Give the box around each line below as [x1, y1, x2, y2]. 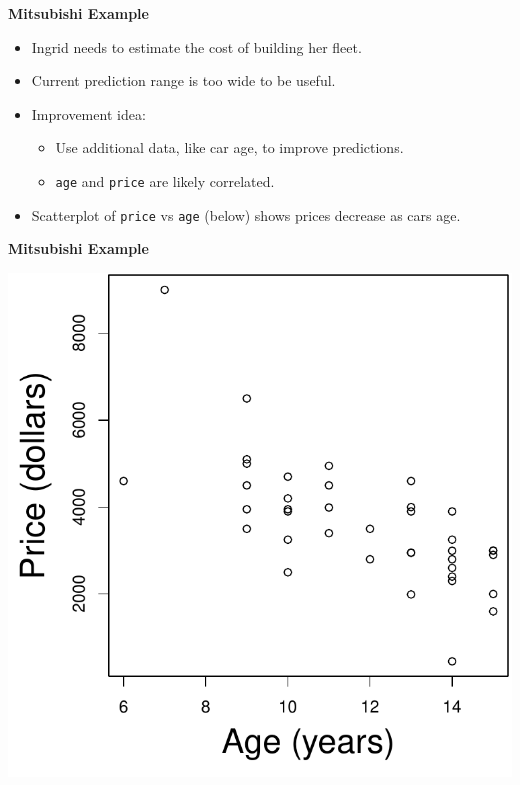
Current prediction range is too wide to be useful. [31, 70, 336, 91]
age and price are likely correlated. [55, 170, 275, 191]
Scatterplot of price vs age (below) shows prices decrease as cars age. [31, 204, 461, 225]
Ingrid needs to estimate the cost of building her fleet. [31, 36, 362, 57]
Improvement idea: [31, 103, 146, 124]
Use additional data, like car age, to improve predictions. [55, 137, 404, 158]
